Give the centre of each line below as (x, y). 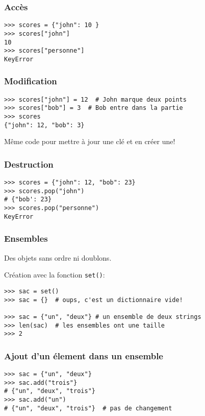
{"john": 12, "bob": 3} (44, 125)
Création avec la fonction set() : (55, 275)
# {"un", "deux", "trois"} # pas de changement (88, 408)
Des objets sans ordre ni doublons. (58, 257)
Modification (31, 81)
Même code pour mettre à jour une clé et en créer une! (90, 141)
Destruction (29, 164)
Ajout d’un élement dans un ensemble (84, 355)
